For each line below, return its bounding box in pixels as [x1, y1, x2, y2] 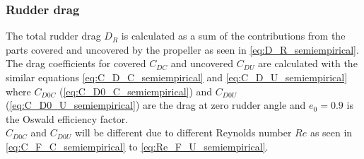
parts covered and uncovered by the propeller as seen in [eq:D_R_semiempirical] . [6, 42, 359, 57]
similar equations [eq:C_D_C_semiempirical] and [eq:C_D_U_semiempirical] [6, 70, 348, 84]
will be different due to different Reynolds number [74, 125, 292, 140]
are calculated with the [258, 56, 358, 71]
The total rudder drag [6, 28, 101, 43]
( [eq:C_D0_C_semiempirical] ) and [59, 83, 213, 98]
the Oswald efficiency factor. [6, 111, 129, 126]
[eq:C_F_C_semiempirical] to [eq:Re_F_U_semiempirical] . [6, 139, 269, 153]
